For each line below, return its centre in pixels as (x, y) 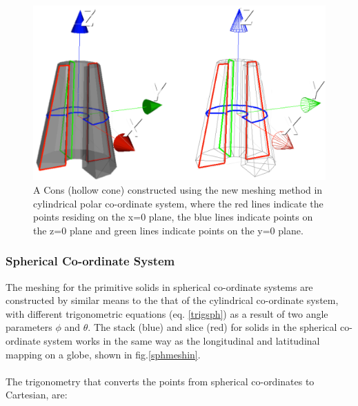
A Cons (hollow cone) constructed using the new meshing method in (178, 190)
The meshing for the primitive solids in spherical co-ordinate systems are (159, 286)
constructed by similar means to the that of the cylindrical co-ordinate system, (172, 300)
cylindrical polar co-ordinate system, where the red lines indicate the (178, 203)
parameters (29, 327)
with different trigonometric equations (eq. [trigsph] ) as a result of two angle (167, 313)
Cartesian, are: (37, 395)
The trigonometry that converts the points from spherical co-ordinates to (160, 381)
